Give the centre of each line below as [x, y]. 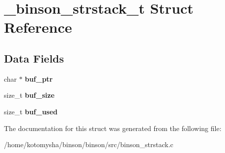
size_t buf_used [31, 111]
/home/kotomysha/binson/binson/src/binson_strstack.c [89, 144]
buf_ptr [39, 78]
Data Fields [34, 58]
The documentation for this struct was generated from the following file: [113, 128]
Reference [38, 27]
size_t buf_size [29, 95]
